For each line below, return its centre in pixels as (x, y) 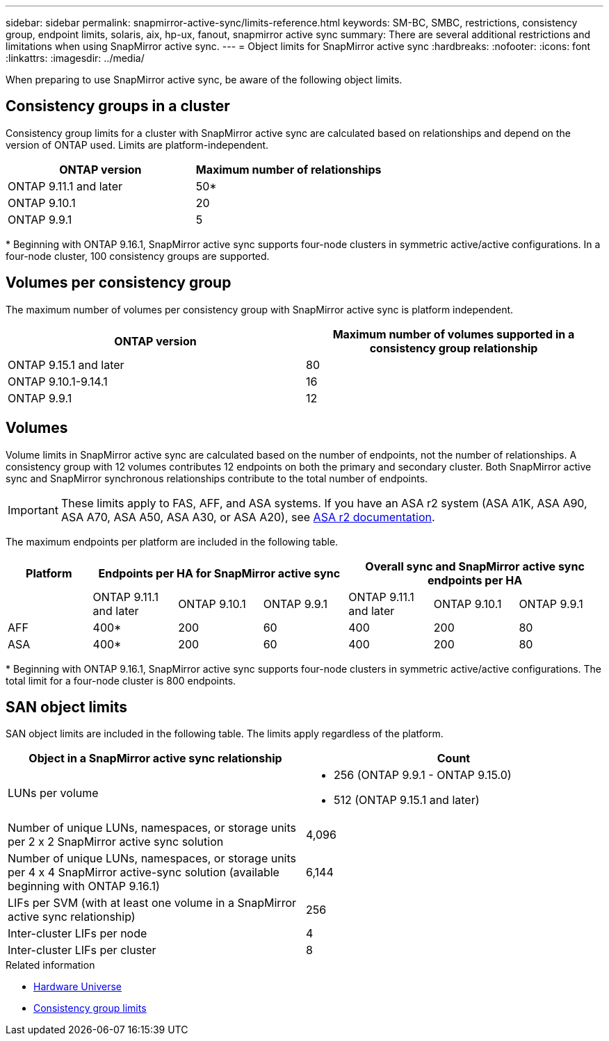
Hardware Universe (78, 987)
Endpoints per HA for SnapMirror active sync (219, 573)
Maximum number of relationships (289, 169)
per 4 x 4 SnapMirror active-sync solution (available (144, 872)
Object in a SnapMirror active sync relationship (155, 759)
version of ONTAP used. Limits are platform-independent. (137, 145)
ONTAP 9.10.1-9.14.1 (58, 381)
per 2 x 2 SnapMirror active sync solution (116, 842)
